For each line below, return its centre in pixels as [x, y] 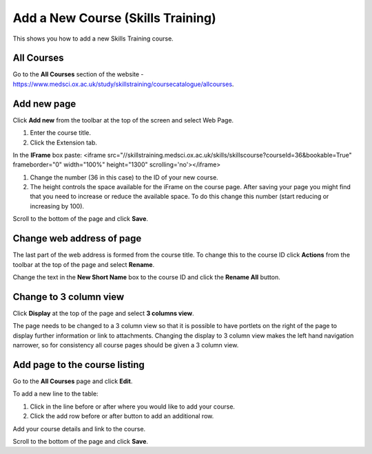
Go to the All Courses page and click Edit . [73, 381]
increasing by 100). [57, 206]
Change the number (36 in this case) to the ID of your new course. [124, 177]
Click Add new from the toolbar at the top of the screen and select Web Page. [123, 120]
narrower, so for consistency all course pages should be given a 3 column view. [126, 345]
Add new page [44, 104]
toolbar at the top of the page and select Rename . [84, 264]
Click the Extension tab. [64, 142]
